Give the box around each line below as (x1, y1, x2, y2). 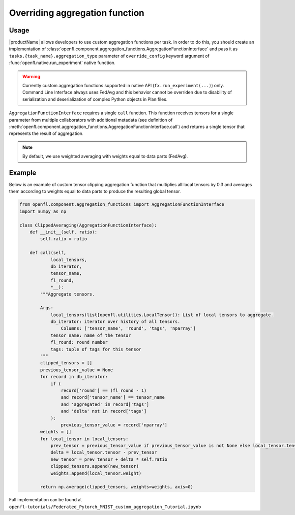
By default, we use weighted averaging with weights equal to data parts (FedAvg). (22, 153, 188, 160)
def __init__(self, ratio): (29, 229, 98, 235)
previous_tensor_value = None (40, 367, 113, 373)
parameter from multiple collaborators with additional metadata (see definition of (9, 117, 173, 123)
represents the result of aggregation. (9, 130, 84, 136)
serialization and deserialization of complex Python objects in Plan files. (22, 96, 168, 102)
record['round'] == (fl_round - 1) (60, 387, 147, 393)
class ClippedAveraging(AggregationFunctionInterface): (19, 222, 157, 228)
